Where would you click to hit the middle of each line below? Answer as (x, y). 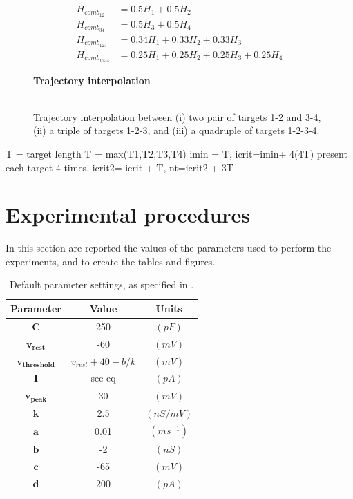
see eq (103, 378)
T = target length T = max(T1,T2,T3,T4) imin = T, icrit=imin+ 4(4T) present (176, 153)
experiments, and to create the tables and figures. (111, 261)
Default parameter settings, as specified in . (102, 284)
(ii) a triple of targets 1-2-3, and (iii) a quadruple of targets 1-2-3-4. (176, 130)
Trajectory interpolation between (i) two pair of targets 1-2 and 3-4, (177, 116)
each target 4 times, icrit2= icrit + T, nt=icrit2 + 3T (120, 167)
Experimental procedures (128, 215)
